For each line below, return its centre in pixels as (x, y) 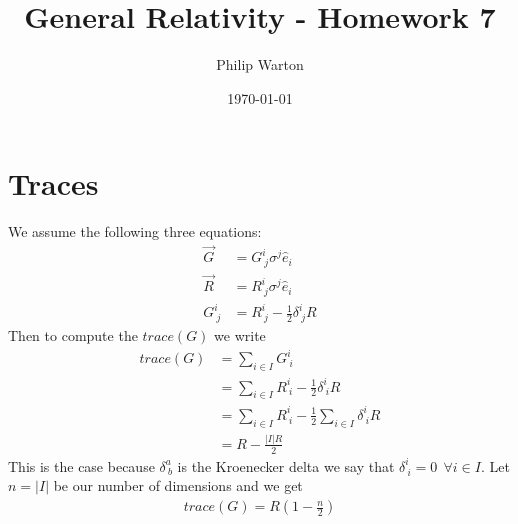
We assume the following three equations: (135, 231)
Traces (53, 183)
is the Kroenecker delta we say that (286, 465)
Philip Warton (260, 64)
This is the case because (81, 465)
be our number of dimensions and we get (178, 485)
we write (240, 335)
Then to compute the (73, 335)
